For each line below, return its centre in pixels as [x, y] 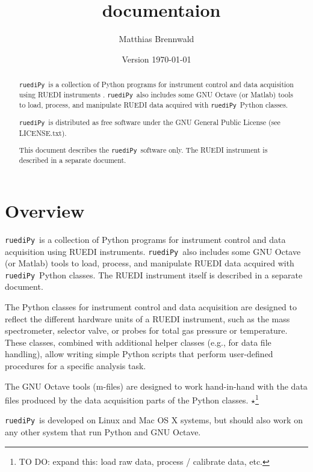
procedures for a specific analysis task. [76, 365]
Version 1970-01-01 [156, 59]
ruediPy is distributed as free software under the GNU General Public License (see [150, 122]
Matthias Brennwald [156, 39]
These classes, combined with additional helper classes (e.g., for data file [138, 342]
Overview [45, 210]
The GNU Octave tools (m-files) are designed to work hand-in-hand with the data [156, 386]
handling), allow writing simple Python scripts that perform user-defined [139, 354]
